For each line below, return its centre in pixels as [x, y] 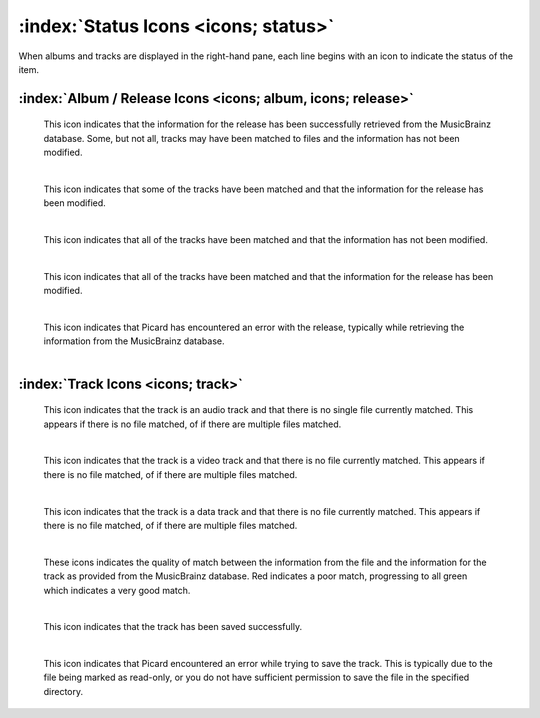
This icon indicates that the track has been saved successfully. [173, 627]
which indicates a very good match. [117, 590]
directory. [63, 691]
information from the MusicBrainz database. [134, 341]
